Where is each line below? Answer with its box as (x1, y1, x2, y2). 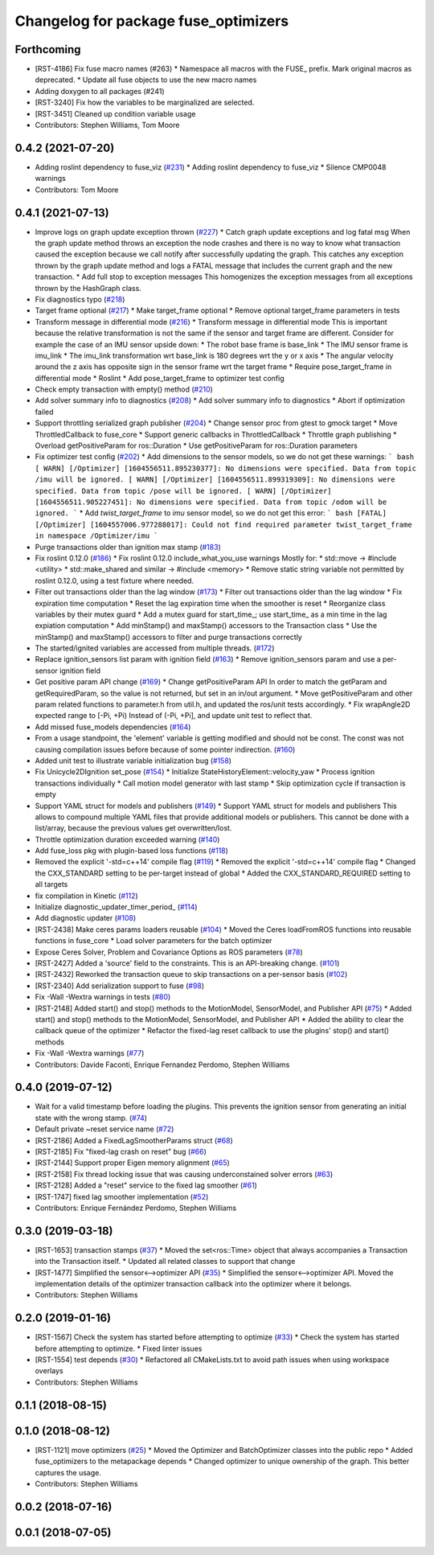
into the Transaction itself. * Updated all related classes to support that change (35, 1257, 296, 1266)
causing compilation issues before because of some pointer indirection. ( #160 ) (35, 745, 296, 754)
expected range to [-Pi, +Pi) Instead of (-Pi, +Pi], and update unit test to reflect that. (35, 711, 313, 720)
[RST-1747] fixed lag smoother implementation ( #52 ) (35, 1192, 209, 1201)
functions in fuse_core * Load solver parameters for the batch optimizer (35, 936, 272, 946)
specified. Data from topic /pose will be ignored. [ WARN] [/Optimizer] (35, 486, 333, 495)
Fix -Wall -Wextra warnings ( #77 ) (35, 1048, 145, 1058)
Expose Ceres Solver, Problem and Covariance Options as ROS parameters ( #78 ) (35, 947, 303, 957)
